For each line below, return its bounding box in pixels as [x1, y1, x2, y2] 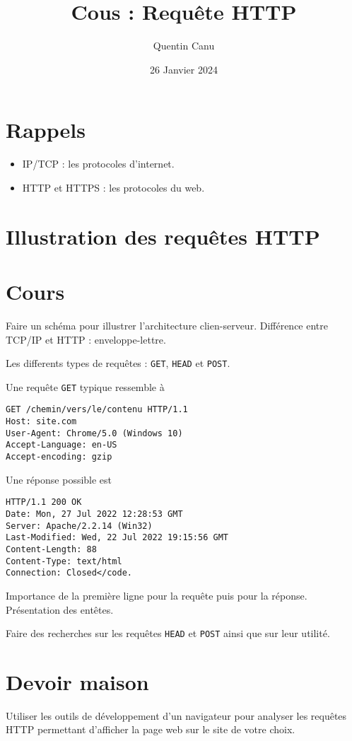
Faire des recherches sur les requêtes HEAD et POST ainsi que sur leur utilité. [6, 626, 330, 641]
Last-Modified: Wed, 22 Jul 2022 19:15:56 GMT [6, 532, 228, 543]
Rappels [6, 115, 86, 144]
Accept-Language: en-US [6, 440, 117, 450]
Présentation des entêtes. [6, 602, 114, 617]
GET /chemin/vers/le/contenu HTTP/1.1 [6, 404, 188, 415]
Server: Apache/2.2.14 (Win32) [6, 520, 153, 531]
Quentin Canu [153, 38, 215, 53]
